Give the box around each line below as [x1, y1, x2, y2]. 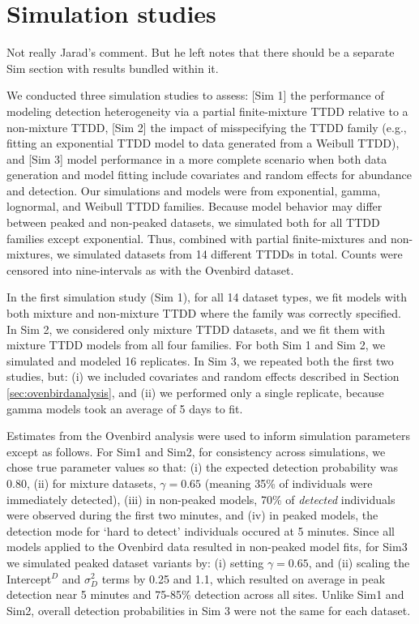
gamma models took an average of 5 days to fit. [6, 400, 243, 417]
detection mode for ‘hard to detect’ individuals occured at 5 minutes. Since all [6, 522, 395, 539]
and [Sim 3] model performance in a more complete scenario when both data [6, 150, 387, 167]
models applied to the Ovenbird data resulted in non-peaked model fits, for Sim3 [6, 538, 408, 555]
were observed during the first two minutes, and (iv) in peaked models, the [6, 506, 378, 524]
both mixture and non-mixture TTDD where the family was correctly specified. [6, 305, 401, 322]
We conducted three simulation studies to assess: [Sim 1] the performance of [6, 87, 384, 104]
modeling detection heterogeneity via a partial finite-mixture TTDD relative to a [6, 102, 408, 119]
